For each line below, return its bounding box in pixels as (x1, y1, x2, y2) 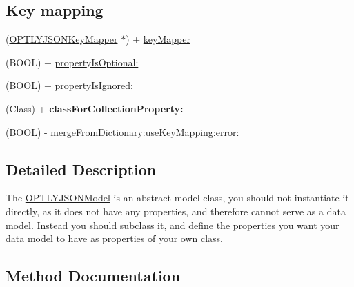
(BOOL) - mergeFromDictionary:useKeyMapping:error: (6, 124, 239, 139)
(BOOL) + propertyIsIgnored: (6, 78, 133, 92)
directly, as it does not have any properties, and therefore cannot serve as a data (6, 204, 346, 218)
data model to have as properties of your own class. (6, 231, 224, 246)
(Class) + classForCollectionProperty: (6, 101, 184, 115)
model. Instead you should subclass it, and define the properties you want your (6, 217, 340, 232)
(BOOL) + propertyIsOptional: (6, 55, 139, 69)
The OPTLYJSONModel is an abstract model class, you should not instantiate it (6, 190, 349, 205)
